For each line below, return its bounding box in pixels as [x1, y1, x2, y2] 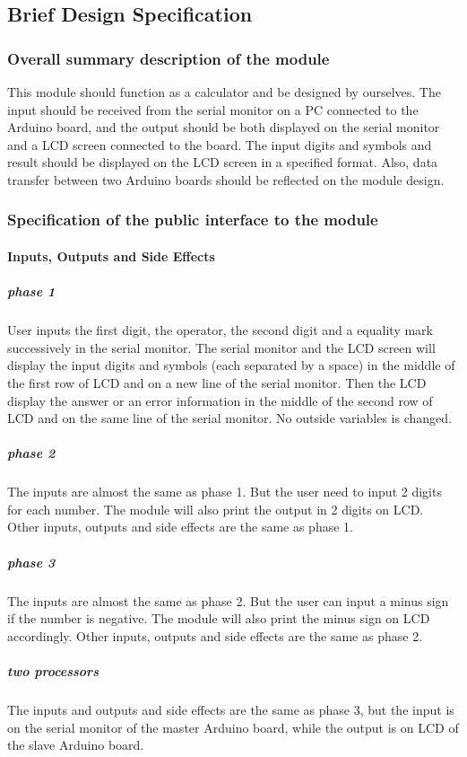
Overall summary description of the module [7, 47, 330, 69]
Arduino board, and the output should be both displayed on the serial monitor [7, 118, 440, 136]
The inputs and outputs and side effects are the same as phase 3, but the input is [7, 700, 454, 718]
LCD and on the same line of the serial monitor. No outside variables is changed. [7, 409, 452, 427]
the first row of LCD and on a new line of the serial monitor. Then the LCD [7, 373, 427, 392]
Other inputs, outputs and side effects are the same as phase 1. [7, 517, 353, 536]
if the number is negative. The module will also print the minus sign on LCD [7, 609, 430, 628]
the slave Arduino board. [7, 735, 144, 754]
